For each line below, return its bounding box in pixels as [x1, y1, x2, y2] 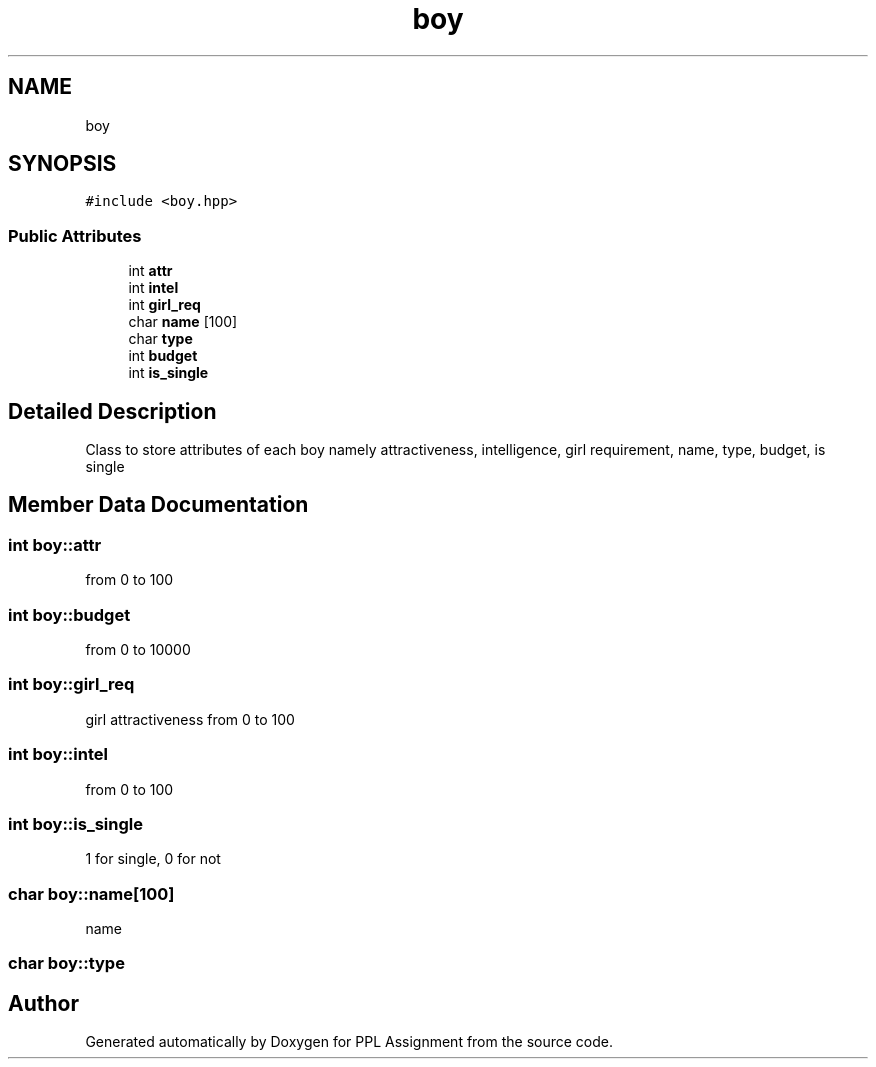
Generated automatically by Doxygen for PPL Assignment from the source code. [85, 1033, 614, 1051]
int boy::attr [8, 534, 102, 555]
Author [8, 990, 79, 1016]
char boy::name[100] [8, 883, 175, 904]
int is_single [128, 364, 209, 382]
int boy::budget [8, 604, 131, 625]
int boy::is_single [8, 813, 143, 834]
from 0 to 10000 [85, 641, 191, 658]
